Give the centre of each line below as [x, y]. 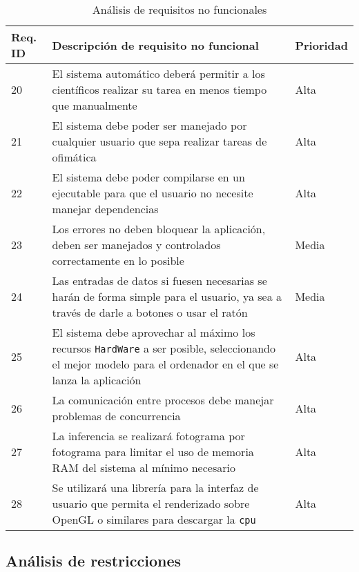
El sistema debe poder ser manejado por [149, 125]
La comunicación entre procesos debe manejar [163, 400]
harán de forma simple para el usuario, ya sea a [167, 296]
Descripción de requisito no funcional [155, 45]
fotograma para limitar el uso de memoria [153, 452]
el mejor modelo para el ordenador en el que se [165, 364]
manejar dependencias [105, 209]
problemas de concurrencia [116, 416]
